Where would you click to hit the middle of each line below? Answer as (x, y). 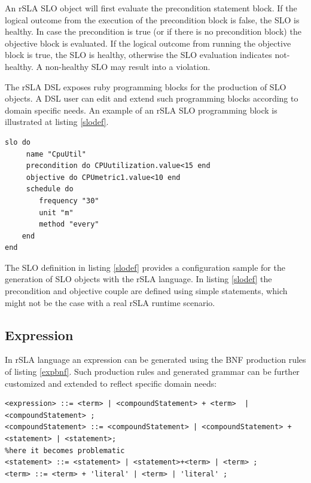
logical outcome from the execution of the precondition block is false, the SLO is (152, 19)
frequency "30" (69, 201)
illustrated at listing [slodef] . (57, 122)
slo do (18, 142)
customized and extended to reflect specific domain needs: (111, 383)
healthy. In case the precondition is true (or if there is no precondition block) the (153, 31)
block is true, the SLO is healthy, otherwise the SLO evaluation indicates (138, 55)
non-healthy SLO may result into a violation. (128, 66)
